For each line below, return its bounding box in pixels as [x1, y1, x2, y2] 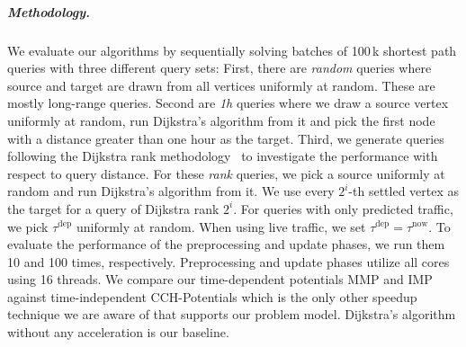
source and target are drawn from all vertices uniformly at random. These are [7, 76, 435, 94]
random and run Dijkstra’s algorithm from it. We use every [7, 182, 335, 200]
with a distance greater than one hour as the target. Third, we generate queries [7, 129, 444, 147]
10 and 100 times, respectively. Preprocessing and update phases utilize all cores [7, 252, 450, 271]
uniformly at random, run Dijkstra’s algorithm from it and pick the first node [7, 111, 435, 129]
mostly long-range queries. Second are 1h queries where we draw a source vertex [7, 93, 449, 112]
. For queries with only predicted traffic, [233, 199, 453, 218]
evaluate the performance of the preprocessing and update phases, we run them [7, 235, 445, 254]
